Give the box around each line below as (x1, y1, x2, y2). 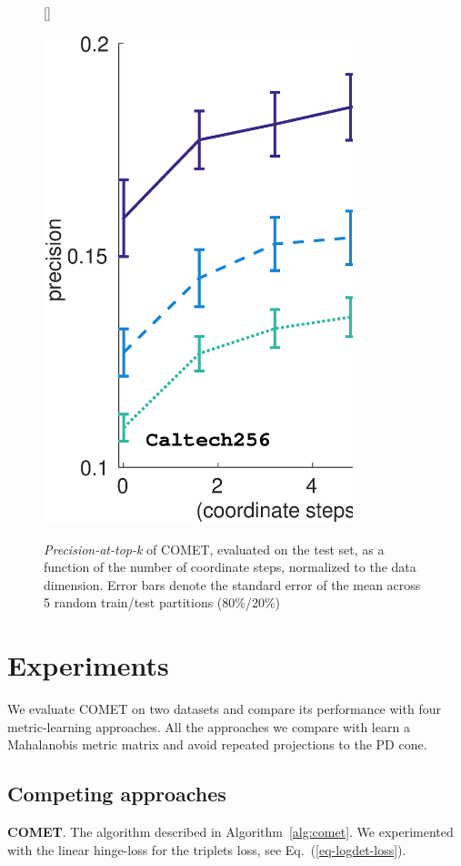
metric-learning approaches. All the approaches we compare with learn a (7, 717, 410, 736)
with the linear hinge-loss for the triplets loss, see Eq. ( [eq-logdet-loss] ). (7, 840, 406, 859)
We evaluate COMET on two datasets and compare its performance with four (7, 699, 441, 718)
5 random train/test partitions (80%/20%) (44, 593, 281, 612)
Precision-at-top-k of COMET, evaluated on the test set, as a (44, 539, 385, 558)
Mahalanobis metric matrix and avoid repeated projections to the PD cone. (7, 735, 427, 754)
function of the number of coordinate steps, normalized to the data (44, 557, 416, 576)
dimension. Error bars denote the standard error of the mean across (44, 575, 421, 594)
